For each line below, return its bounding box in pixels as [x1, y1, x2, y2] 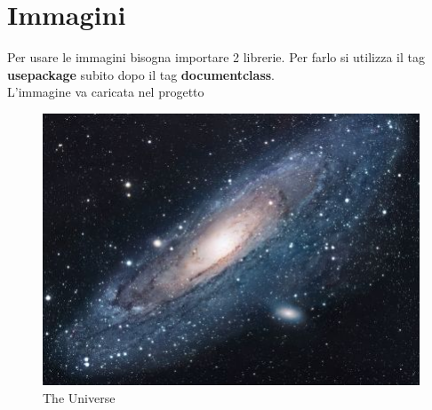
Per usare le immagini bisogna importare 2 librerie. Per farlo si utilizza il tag [7, 48, 425, 67]
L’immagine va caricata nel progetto [7, 83, 204, 101]
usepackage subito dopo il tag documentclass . [7, 65, 275, 83]
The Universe [43, 388, 116, 406]
